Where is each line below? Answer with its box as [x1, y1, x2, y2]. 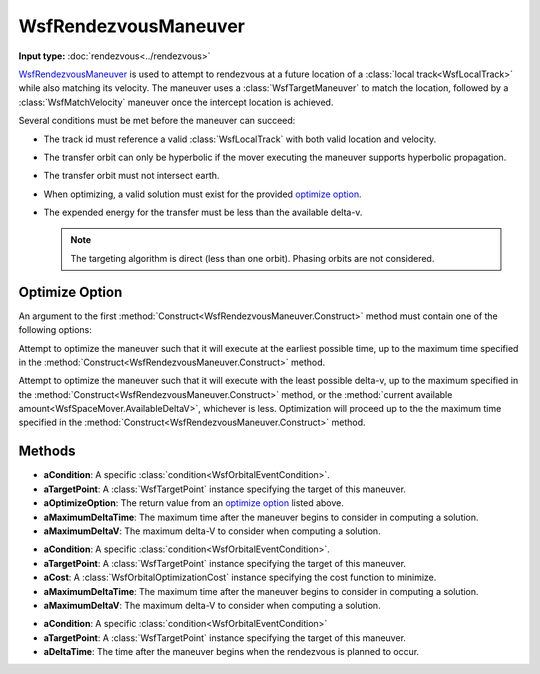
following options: [18, 324, 92, 336]
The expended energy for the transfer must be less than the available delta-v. [43, 206, 363, 219]
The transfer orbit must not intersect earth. [43, 170, 220, 182]
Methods [18, 443, 76, 460]
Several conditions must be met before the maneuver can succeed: [18, 115, 296, 127]
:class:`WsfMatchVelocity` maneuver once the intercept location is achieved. [18, 96, 334, 108]
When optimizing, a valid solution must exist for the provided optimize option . [43, 188, 362, 200]
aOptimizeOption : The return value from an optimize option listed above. [43, 497, 345, 509]
